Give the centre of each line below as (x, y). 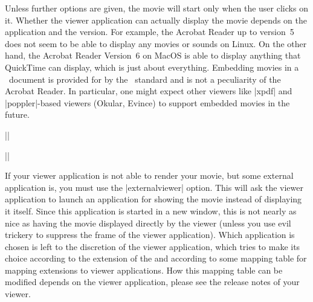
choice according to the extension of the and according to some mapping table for (156, 258)
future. (17, 114)
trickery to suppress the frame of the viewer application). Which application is (150, 235)
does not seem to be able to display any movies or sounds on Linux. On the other (156, 43)
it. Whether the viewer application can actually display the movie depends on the (156, 20)
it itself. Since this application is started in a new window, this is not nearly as (151, 210)
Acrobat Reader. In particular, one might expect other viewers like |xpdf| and (149, 91)
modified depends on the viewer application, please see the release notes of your (152, 282)
